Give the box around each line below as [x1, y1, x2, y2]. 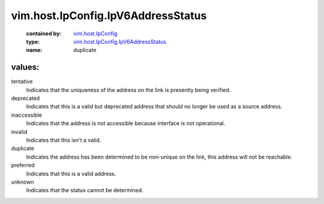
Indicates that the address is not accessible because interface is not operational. [26, 120, 226, 127]
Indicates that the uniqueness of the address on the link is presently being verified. [26, 86, 231, 93]
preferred [11, 162, 35, 169]
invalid [11, 128, 28, 135]
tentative [11, 78, 33, 85]
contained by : [26, 30, 62, 37]
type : [26, 38, 40, 45]
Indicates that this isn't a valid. [26, 136, 101, 144]
